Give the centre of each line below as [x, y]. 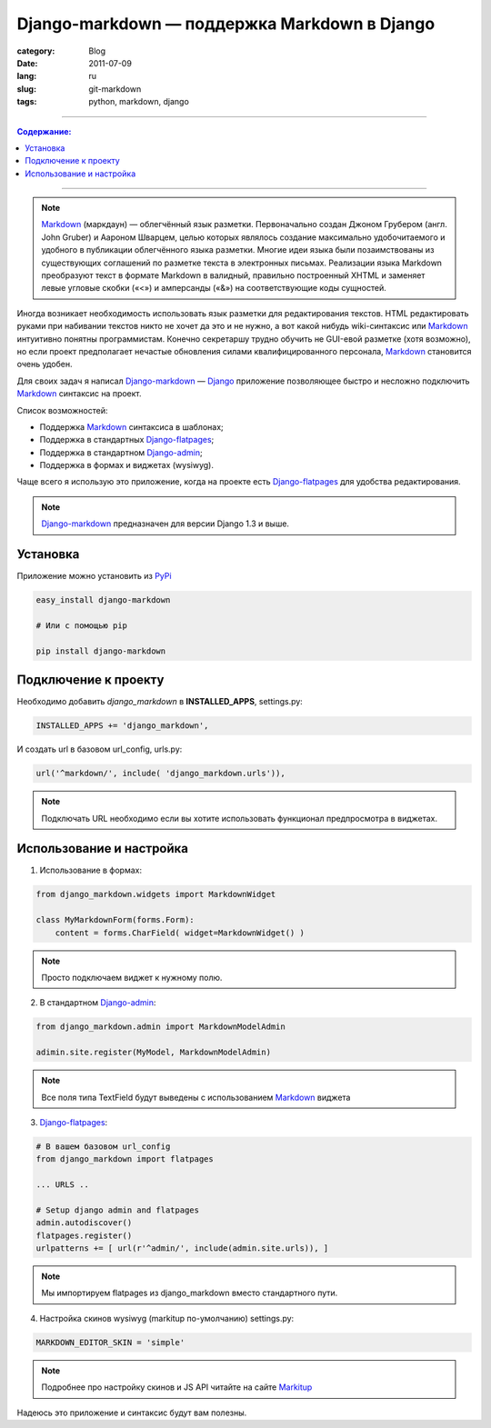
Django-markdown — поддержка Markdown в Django [226, 24]
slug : [26, 89]
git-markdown [115, 89]
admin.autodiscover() [84, 1223]
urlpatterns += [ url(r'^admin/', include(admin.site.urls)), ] [182, 1248]
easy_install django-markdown [103, 600]
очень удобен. [45, 364]
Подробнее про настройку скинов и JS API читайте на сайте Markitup [177, 1387]
